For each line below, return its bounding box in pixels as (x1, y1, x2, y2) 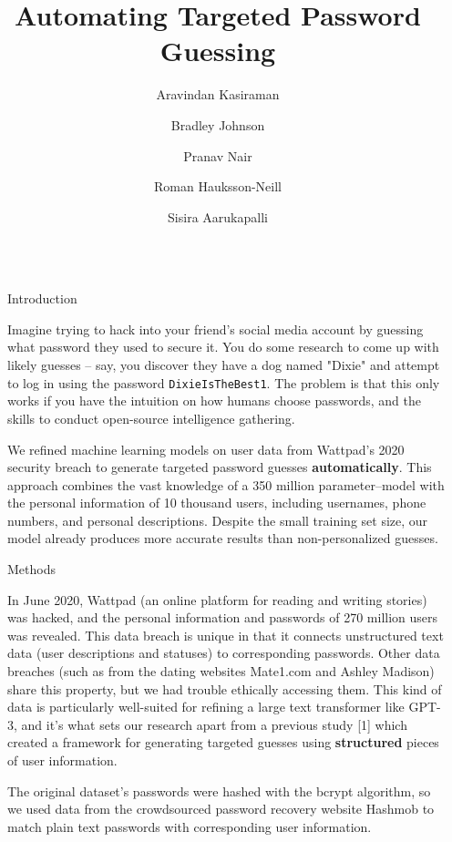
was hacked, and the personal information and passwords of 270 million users (7, 608, 438, 627)
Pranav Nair (183, 146, 252, 165)
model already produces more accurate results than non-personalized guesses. (7, 529, 438, 548)
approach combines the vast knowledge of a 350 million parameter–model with (7, 475, 445, 494)
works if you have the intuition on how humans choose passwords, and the (7, 391, 421, 410)
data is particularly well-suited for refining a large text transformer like (7, 697, 405, 716)
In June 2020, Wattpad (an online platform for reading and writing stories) (7, 590, 427, 609)
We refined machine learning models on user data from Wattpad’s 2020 (7, 439, 405, 458)
